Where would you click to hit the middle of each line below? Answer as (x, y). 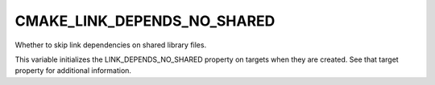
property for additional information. (73, 71)
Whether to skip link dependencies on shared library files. (111, 45)
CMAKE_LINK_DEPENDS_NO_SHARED (145, 21)
